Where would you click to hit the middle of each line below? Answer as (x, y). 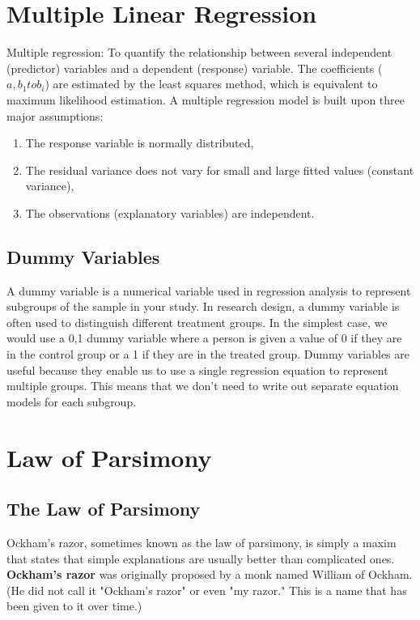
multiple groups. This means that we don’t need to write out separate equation (203, 386)
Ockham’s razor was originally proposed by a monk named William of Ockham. (210, 574)
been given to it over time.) (74, 606)
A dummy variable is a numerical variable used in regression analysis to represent (209, 290)
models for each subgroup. (72, 401)
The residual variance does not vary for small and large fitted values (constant (220, 170)
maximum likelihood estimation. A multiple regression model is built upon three (206, 99)
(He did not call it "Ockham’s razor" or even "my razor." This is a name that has (207, 590)
